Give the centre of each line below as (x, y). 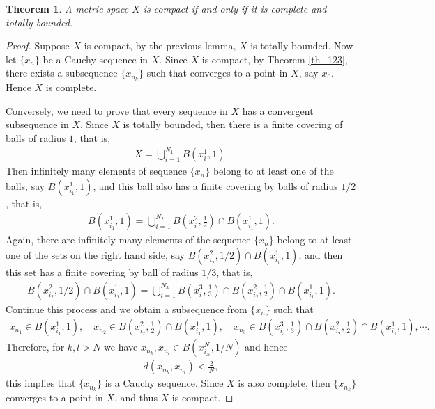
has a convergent (278, 110)
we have (121, 347)
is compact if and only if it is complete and (235, 8)
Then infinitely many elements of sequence (96, 171)
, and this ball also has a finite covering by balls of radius (215, 185)
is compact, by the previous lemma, (160, 46)
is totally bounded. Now (302, 46)
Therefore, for (35, 347)
